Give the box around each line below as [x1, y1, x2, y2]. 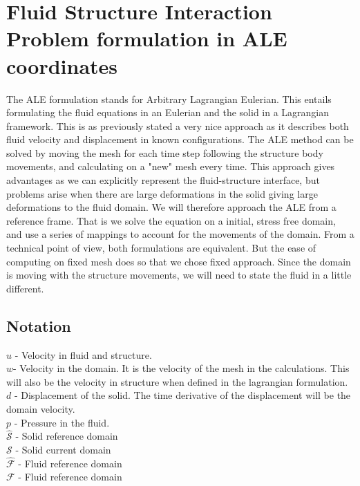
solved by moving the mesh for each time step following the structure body [6, 145, 323, 160]
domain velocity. [6, 401, 75, 415]
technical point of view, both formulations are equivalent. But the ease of [6, 241, 316, 255]
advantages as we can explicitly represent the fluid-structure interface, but [6, 173, 320, 187]
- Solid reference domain [15, 429, 118, 443]
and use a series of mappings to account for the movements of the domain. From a [6, 227, 354, 241]
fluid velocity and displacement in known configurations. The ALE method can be [6, 132, 354, 147]
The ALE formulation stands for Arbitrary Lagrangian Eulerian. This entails [6, 91, 332, 106]
